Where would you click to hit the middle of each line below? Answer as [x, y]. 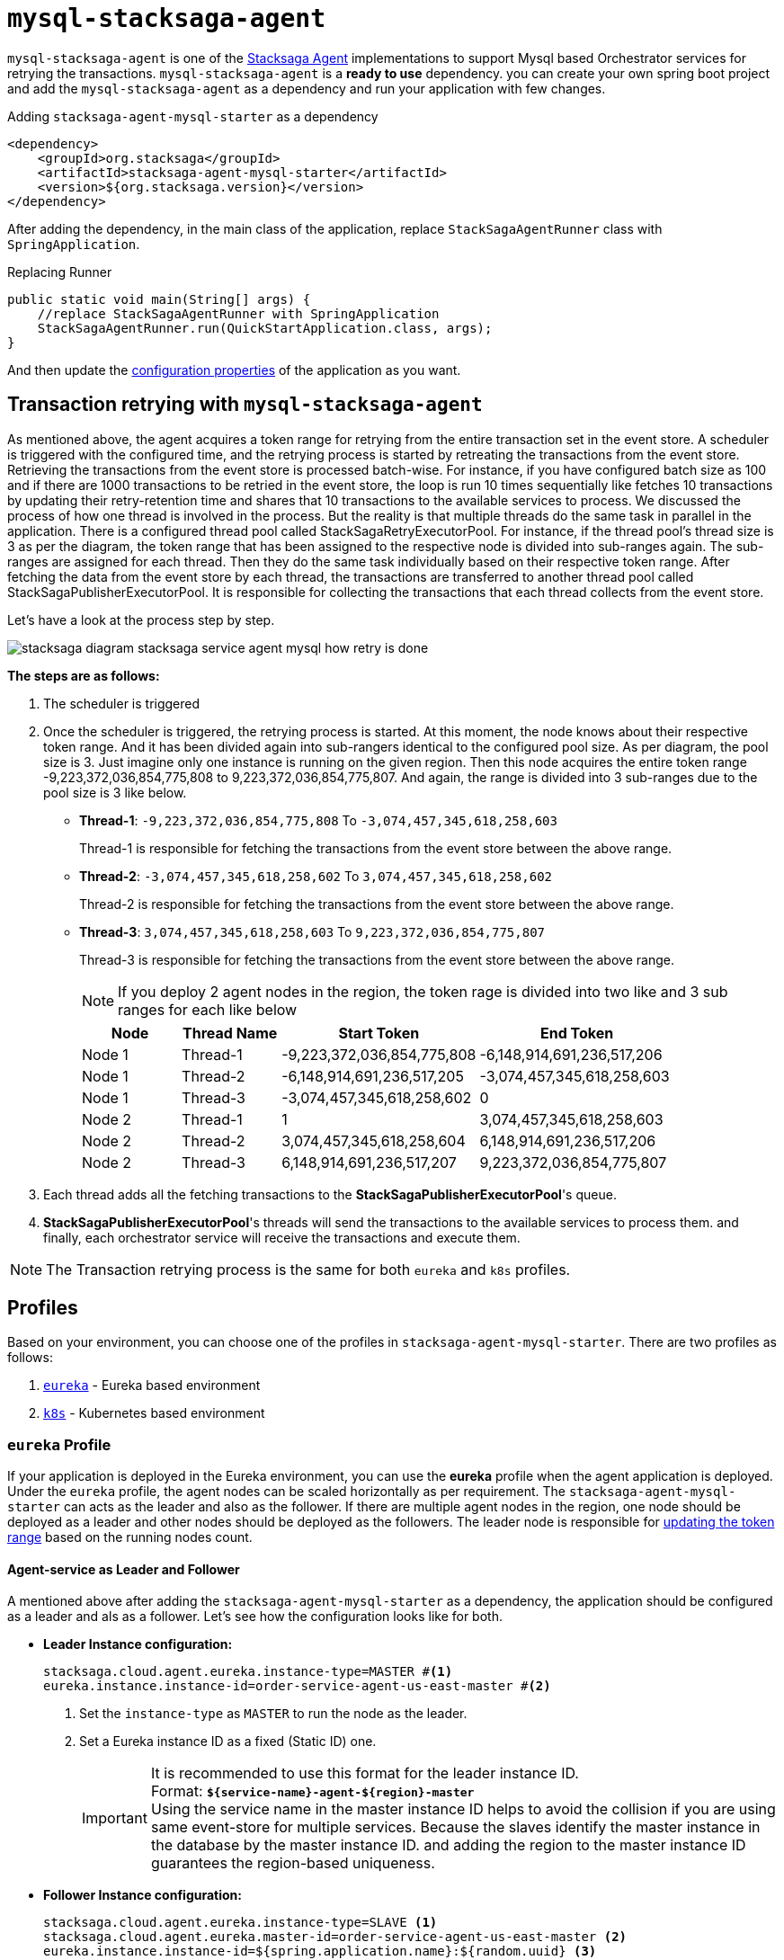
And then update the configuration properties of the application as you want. [234, 370]
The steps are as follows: [84, 675]
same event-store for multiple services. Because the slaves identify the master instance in [455, 1827]
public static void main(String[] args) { [159, 299]
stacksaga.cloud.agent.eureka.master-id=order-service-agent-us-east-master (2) [335, 1937]
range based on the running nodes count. [130, 1537]
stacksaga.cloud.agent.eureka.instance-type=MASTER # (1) [248, 1672]
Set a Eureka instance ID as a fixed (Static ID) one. [228, 1742]
